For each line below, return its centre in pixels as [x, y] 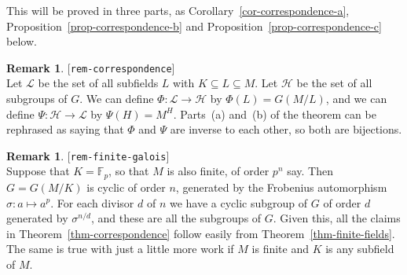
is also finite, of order [218, 171]
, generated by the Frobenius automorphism [281, 187]
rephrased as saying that [65, 129]
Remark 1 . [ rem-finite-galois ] [88, 155]
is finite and [280, 249]
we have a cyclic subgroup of [238, 202]
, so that [129, 171]
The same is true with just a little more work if [120, 249]
